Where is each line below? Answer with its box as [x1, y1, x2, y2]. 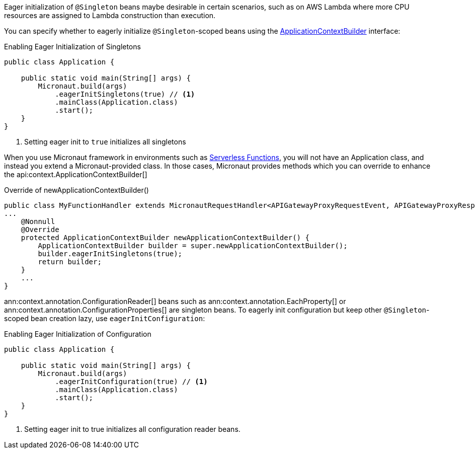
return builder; [38, 258, 102, 266]
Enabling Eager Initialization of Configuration [4, 330, 151, 338]
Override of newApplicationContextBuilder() [4, 186, 149, 194]
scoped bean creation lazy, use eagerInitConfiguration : [4, 314, 205, 323]
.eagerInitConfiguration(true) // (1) [55, 377, 208, 386]
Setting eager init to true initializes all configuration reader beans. [24, 425, 241, 433]
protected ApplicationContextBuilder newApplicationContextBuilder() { [21, 234, 309, 242]
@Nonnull [21, 217, 55, 225]
